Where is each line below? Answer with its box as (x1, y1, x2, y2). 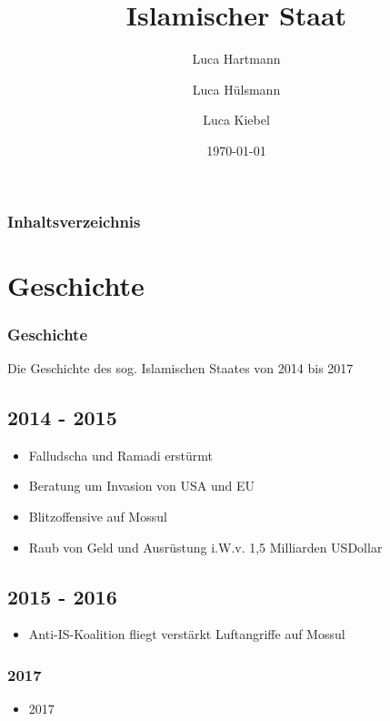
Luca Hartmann (192, 49, 281, 68)
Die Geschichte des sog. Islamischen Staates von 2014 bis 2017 (7, 359, 354, 378)
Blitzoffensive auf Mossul (28, 507, 167, 525)
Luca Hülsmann (192, 79, 281, 98)
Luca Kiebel (203, 110, 270, 129)
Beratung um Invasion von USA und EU (28, 476, 255, 495)
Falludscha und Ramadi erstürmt (28, 445, 213, 464)
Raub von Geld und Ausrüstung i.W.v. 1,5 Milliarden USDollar (28, 537, 383, 556)
